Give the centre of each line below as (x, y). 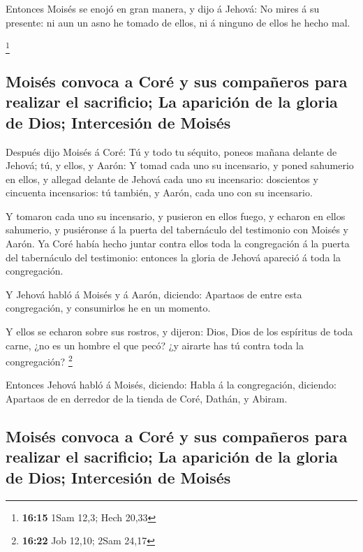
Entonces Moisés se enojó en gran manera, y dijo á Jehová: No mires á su (163, 8)
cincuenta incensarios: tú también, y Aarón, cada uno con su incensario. (159, 193)
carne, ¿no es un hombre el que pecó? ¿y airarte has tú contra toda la (155, 345)
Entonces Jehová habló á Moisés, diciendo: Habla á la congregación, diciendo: (171, 385)
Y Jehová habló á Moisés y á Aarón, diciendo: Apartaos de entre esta (154, 294)
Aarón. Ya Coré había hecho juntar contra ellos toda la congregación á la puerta (178, 244)
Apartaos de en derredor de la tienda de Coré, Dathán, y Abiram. (147, 399)
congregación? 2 (39, 360)
